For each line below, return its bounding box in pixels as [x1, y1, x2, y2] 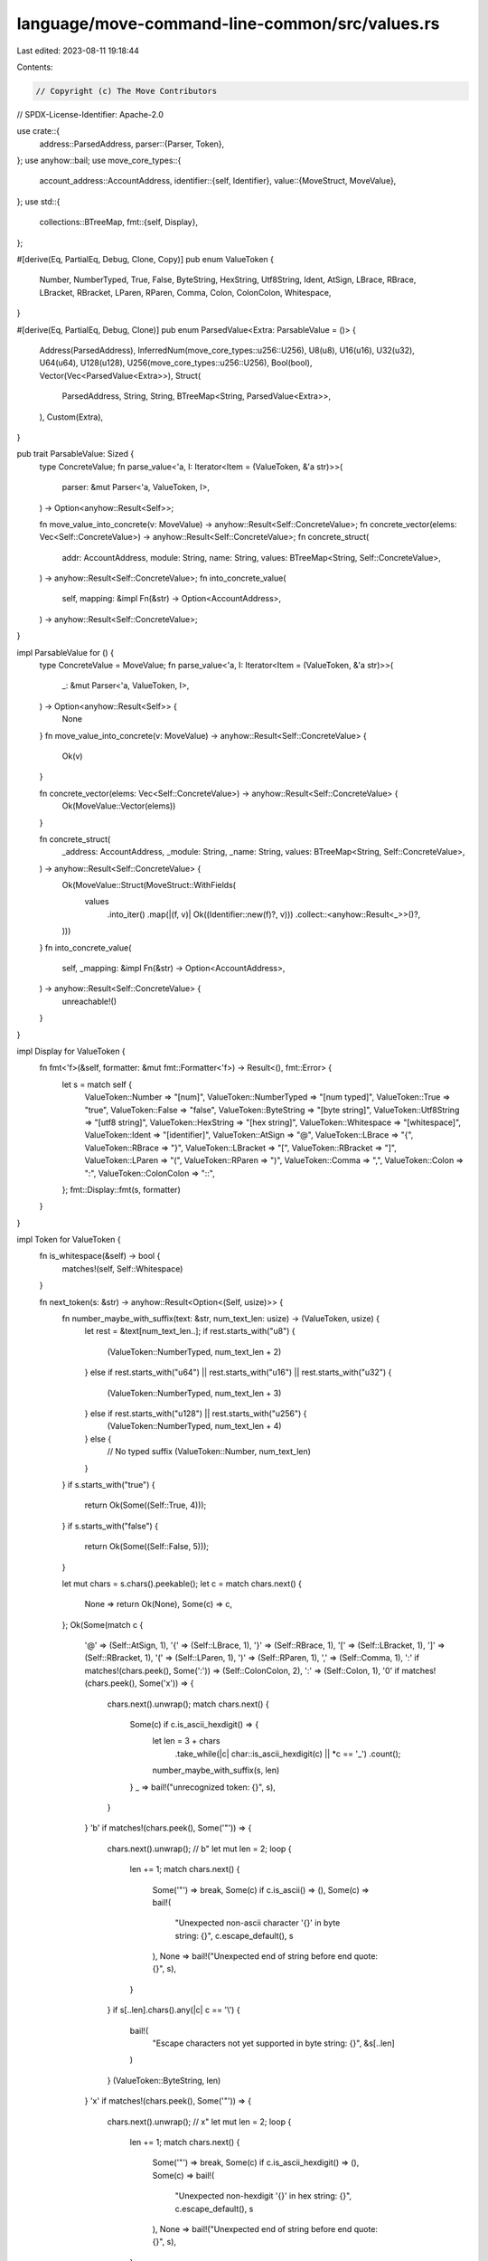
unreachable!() [61, 996, 117, 1007]
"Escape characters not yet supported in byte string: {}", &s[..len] [152, 2038, 395, 2048]
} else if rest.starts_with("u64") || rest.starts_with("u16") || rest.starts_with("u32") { [84, 1367, 392, 1378]
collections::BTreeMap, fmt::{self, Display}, [39, 217, 199, 228]
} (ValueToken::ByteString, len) [107, 2075, 221, 2086]
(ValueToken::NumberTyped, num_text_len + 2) [107, 1346, 282, 1357]
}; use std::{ [16, 195, 61, 207]
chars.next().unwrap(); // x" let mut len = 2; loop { [107, 2116, 292, 2127]
